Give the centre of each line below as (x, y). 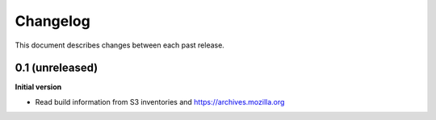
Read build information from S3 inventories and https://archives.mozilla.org (160, 101)
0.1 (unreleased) (57, 68)
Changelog (52, 21)
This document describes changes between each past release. (120, 45)
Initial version (38, 87)
